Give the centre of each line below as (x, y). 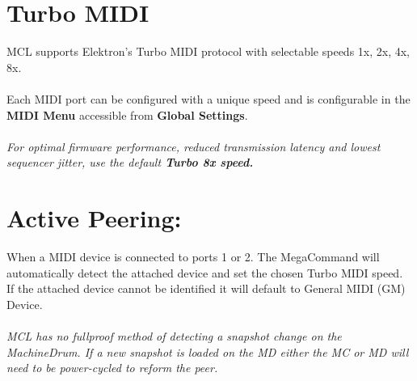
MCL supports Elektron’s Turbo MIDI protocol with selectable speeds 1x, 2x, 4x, (208, 51)
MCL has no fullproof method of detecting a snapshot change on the (174, 335)
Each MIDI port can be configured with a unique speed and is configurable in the (208, 98)
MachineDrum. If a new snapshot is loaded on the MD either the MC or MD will (208, 351)
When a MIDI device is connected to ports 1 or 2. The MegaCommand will (193, 256)
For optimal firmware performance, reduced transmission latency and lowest (194, 146)
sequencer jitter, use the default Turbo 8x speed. (130, 162)
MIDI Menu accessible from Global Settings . (127, 114)
